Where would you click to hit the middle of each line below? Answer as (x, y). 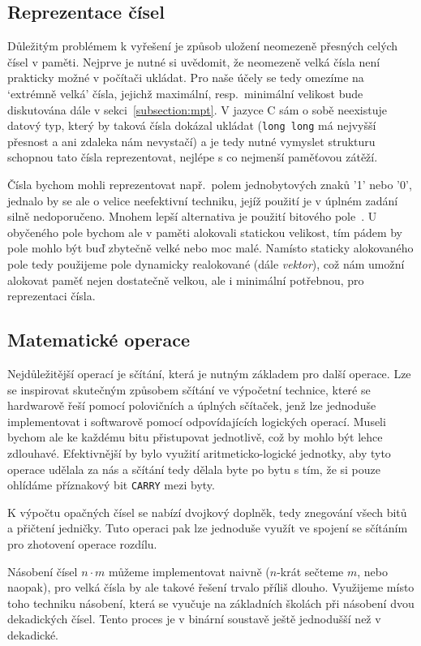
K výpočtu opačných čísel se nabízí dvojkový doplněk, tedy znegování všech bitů (207, 512)
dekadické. (33, 634)
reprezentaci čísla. (52, 296)
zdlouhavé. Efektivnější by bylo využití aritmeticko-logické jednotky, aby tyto (199, 452)
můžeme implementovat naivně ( (189, 571)
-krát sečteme (310, 571)
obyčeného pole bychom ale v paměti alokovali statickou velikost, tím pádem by (205, 232)
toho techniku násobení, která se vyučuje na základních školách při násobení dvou (211, 603)
